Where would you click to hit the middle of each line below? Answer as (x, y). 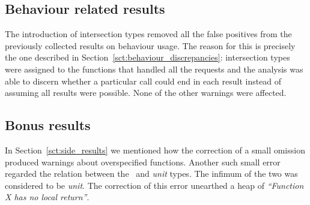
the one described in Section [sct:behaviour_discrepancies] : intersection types (147, 57)
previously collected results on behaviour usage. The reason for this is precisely (150, 45)
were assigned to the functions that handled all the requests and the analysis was (154, 69)
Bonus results (48, 125)
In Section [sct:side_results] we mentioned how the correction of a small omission (155, 150)
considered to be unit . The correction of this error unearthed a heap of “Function (154, 185)
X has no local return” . (47, 197)
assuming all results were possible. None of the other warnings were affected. (146, 93)
